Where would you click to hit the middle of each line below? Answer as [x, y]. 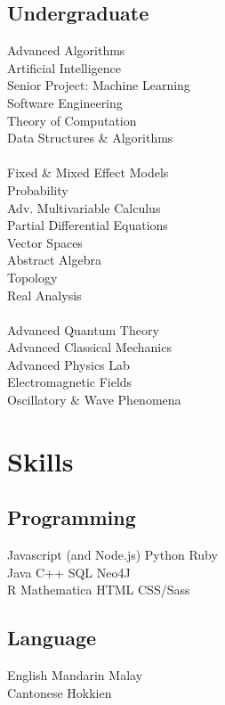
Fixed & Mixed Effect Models [88, 172]
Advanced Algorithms [66, 50]
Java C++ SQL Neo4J [69, 572]
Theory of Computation [72, 120]
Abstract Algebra [54, 260]
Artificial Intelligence [64, 67]
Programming [72, 517]
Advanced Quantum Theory [83, 329]
